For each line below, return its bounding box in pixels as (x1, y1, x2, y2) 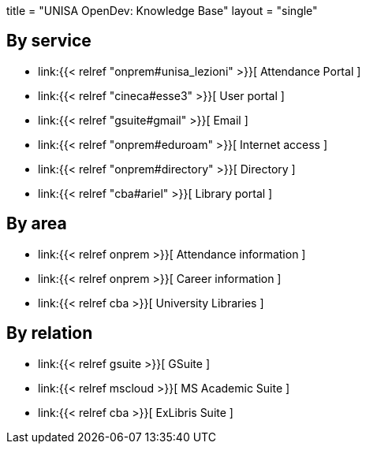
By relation (6, 323, 93, 344)
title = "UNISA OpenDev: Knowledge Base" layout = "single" (6, 4, 318, 17)
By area (6, 214, 67, 234)
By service (6, 31, 91, 51)
